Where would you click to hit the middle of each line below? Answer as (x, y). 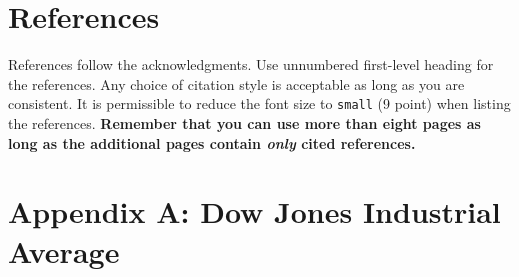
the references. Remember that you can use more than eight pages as (244, 122)
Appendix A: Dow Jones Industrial (254, 211)
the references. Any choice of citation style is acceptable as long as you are (236, 83)
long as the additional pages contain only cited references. (212, 142)
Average (64, 250)
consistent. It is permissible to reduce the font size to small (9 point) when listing (259, 103)
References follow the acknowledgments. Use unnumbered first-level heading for (251, 64)
